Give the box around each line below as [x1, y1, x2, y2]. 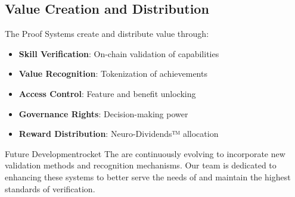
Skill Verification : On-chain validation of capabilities [18, 47, 219, 60]
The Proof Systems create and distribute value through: [5, 27, 209, 40]
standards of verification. [5, 182, 95, 195]
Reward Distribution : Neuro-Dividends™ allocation [18, 127, 219, 140]
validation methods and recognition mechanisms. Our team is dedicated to [5, 159, 277, 171]
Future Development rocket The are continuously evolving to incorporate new [5, 147, 285, 160]
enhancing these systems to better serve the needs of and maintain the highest [5, 170, 291, 183]
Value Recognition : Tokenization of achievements [18, 67, 207, 80]
